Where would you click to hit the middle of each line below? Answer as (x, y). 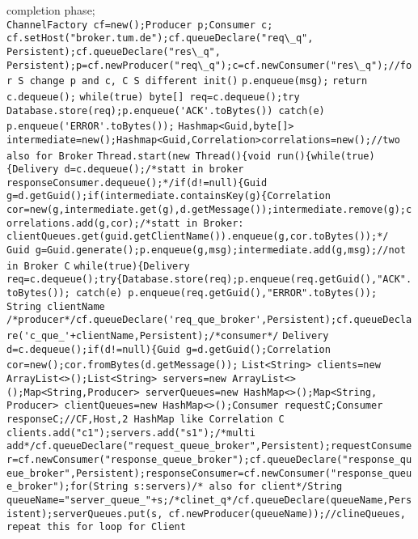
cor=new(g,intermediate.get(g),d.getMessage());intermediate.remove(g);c (209, 210)
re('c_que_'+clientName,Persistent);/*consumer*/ (143, 336)
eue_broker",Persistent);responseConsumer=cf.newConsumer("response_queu (209, 473)
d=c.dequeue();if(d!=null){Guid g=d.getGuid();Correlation (169, 349)
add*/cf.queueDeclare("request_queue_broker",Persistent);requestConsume (209, 446)
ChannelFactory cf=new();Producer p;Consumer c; (140, 25)
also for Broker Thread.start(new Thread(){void (139, 156)
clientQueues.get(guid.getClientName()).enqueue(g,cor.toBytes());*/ (198, 237)
